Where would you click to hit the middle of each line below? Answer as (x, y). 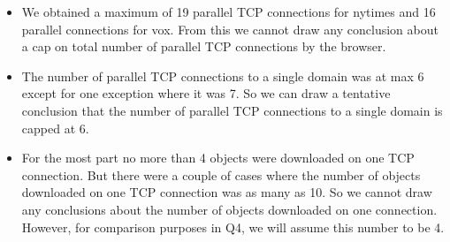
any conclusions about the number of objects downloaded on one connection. (229, 209)
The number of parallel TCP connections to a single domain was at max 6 (223, 76)
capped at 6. (55, 128)
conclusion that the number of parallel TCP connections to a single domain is (232, 110)
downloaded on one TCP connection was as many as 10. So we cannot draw (227, 192)
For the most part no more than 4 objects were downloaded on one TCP (218, 158)
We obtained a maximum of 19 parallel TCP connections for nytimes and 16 (229, 11)
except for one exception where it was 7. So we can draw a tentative (206, 93)
